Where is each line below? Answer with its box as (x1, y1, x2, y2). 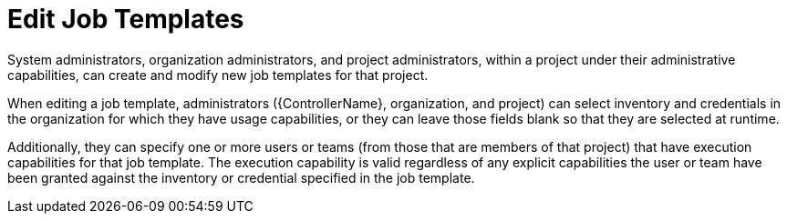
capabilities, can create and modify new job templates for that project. (7, 66, 429, 83)
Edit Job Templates (7, 4, 244, 35)
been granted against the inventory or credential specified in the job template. (7, 169, 475, 186)
